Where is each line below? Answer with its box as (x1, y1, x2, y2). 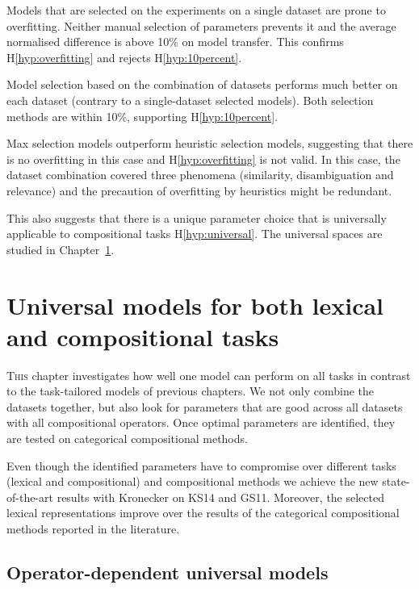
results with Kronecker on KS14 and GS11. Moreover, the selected (57, 488, 384, 505)
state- (382, 473, 410, 490)
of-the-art (6, 488, 53, 505)
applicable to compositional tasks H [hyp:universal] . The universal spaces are (6, 225, 383, 242)
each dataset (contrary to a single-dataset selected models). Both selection (6, 91, 374, 108)
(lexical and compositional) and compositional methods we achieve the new (6, 473, 379, 490)
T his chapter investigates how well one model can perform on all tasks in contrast (6, 366, 411, 383)
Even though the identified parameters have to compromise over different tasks (6, 457, 396, 474)
